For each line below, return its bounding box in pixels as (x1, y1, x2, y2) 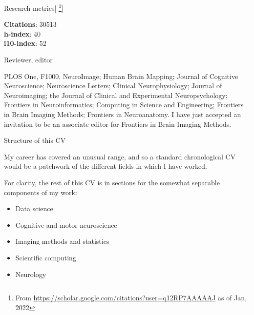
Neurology (15, 269, 46, 279)
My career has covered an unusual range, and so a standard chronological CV (4, 151, 236, 161)
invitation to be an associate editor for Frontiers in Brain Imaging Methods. (4, 118, 232, 129)
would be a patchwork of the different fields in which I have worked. (4, 161, 207, 171)
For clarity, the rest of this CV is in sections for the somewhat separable (4, 177, 220, 187)
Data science (15, 203, 53, 214)
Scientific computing (15, 252, 76, 262)
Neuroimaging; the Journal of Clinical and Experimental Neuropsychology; (4, 90, 228, 100)
